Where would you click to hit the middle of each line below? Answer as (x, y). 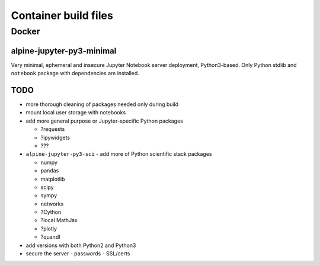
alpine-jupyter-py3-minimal (64, 51)
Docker (26, 31)
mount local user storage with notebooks (76, 113)
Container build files (62, 15)
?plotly (49, 229)
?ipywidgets (55, 137)
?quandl (50, 237)
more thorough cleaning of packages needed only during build (102, 104)
